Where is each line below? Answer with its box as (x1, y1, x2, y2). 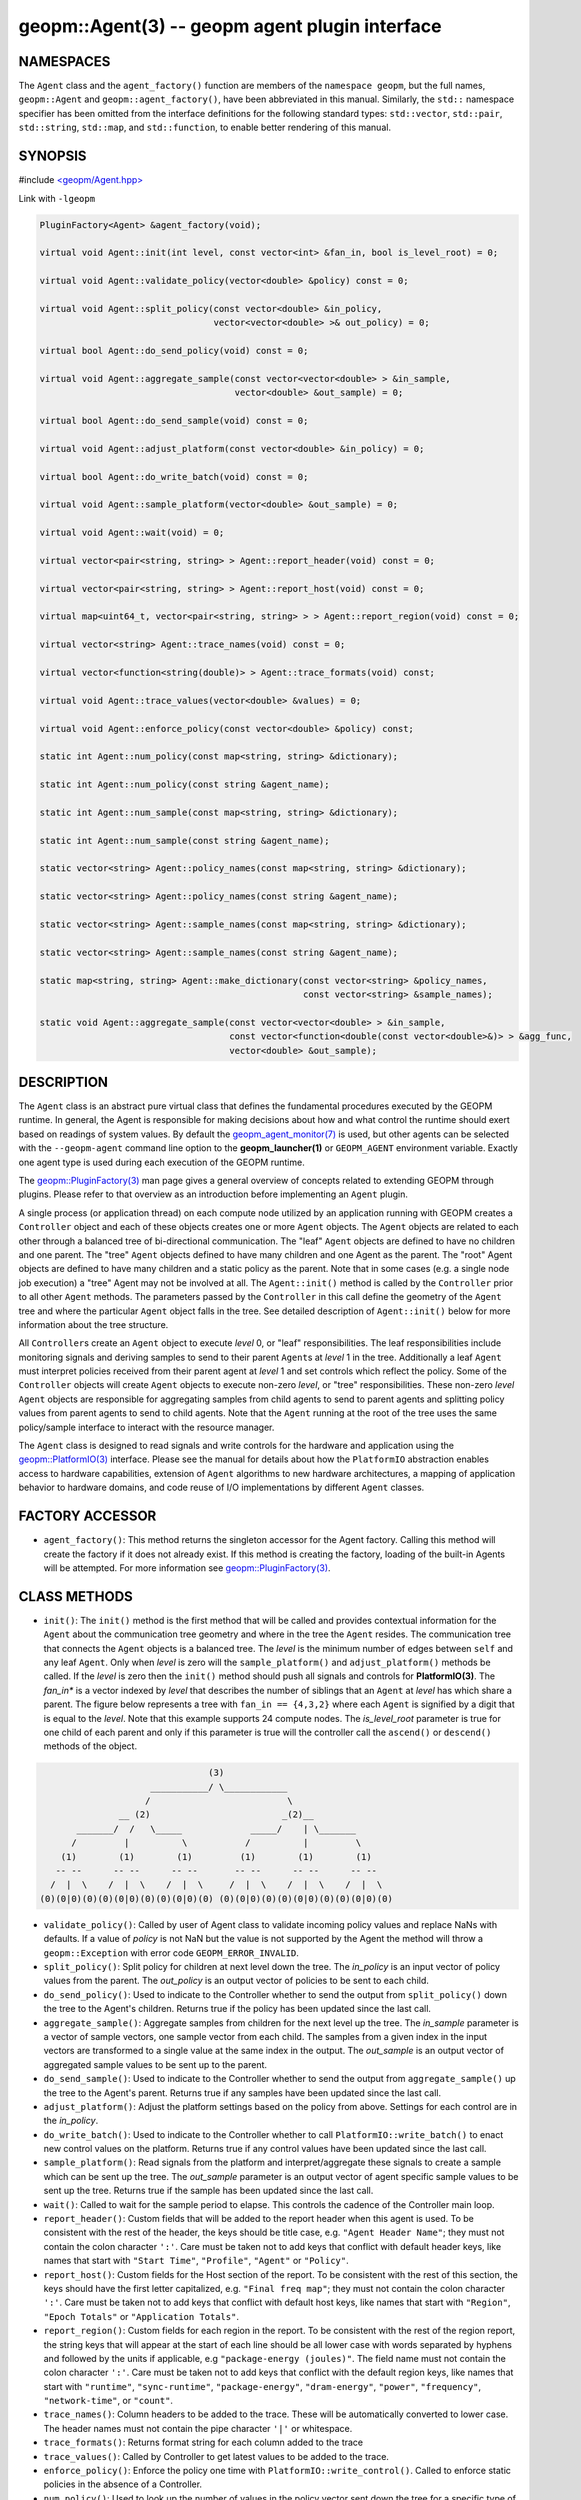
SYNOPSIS (18, 148, 87, 165)
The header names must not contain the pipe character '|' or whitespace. (43, 2422, 353, 2434)
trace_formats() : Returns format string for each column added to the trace (43, 2436, 364, 2449)
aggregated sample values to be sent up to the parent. (43, 2058, 268, 2070)
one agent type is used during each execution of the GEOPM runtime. (18, 1156, 305, 1168)
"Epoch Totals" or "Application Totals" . (43, 2310, 240, 2322)
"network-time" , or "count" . (43, 2395, 174, 2407)
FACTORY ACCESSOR (18, 1508, 157, 1525)
